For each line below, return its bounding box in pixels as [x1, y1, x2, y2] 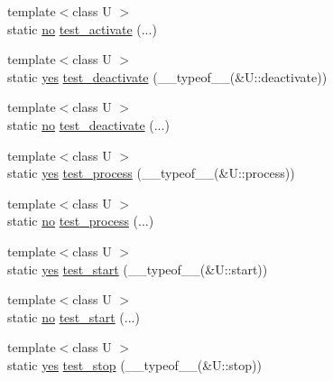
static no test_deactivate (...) [7, 115, 170, 134]
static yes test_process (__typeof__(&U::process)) [7, 163, 295, 182]
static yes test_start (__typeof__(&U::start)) [7, 259, 268, 278]
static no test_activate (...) [7, 19, 157, 38]
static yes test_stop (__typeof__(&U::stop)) [7, 355, 262, 374]
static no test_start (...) [7, 307, 140, 326]
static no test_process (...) [7, 211, 154, 230]
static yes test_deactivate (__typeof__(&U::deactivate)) [7, 67, 328, 86]
